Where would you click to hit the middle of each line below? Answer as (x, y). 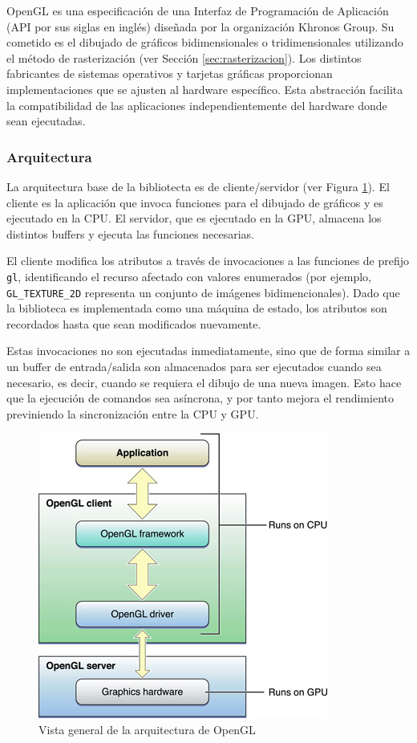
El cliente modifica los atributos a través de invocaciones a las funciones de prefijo (208, 261)
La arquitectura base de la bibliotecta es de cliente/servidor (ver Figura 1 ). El (198, 186)
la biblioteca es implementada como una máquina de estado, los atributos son (197, 308)
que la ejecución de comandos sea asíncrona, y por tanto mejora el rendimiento (200, 398)
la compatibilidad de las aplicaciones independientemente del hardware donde (197, 105)
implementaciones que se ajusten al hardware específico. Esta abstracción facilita (205, 89)
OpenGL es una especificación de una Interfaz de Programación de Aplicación (198, 10)
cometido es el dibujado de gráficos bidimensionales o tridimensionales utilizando (205, 42)
